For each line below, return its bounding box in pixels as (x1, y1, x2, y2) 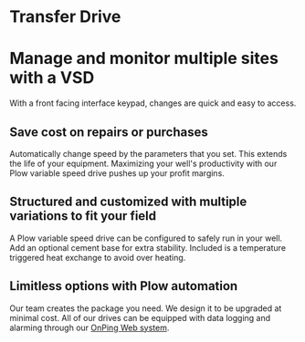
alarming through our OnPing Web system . (9, 322, 170, 333)
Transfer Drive (9, 6, 121, 27)
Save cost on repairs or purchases (9, 124, 208, 140)
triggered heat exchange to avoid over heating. (9, 252, 186, 263)
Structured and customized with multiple (9, 194, 247, 210)
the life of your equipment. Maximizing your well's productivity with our (9, 158, 278, 169)
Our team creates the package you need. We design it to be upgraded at (9, 303, 282, 314)
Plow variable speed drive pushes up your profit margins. (9, 167, 226, 179)
